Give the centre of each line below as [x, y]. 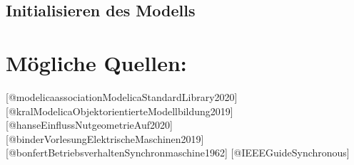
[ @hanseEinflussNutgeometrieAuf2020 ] [89, 125]
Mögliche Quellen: [96, 62]
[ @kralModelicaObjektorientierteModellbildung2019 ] [120, 111]
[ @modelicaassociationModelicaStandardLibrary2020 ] [122, 96]
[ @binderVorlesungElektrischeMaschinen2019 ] [105, 138]
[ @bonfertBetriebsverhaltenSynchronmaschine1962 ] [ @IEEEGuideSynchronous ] [178, 153]
